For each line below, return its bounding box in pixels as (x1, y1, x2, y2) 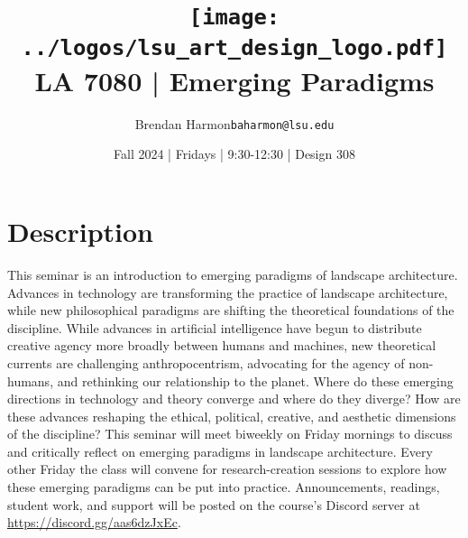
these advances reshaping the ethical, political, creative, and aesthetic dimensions (7, 406, 456, 425)
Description (7, 213, 154, 249)
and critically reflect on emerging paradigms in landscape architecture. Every (7, 441, 433, 460)
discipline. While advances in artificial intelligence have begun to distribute (7, 318, 422, 337)
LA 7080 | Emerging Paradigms (34, 61, 435, 98)
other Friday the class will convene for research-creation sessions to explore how (7, 459, 447, 478)
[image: (188, 5, 280, 31)
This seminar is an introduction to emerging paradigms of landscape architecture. (7, 264, 458, 283)
